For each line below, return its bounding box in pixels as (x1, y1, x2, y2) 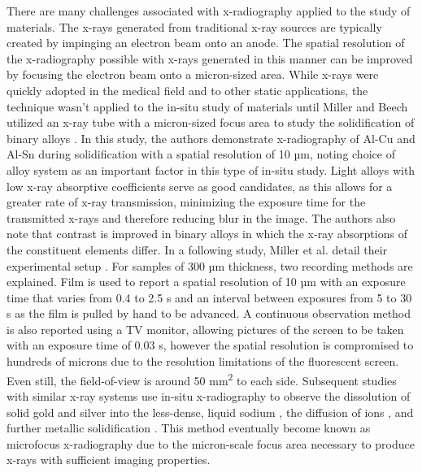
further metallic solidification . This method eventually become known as (7, 419, 371, 436)
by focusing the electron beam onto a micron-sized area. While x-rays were (7, 66, 379, 83)
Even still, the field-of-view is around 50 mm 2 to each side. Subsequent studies (7, 369, 397, 388)
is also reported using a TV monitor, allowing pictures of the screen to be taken (7, 320, 404, 337)
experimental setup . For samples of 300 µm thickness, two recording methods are (7, 257, 413, 274)
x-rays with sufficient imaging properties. (7, 451, 211, 468)
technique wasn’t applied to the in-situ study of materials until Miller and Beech (7, 98, 408, 115)
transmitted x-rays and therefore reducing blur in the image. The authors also (7, 209, 396, 226)
